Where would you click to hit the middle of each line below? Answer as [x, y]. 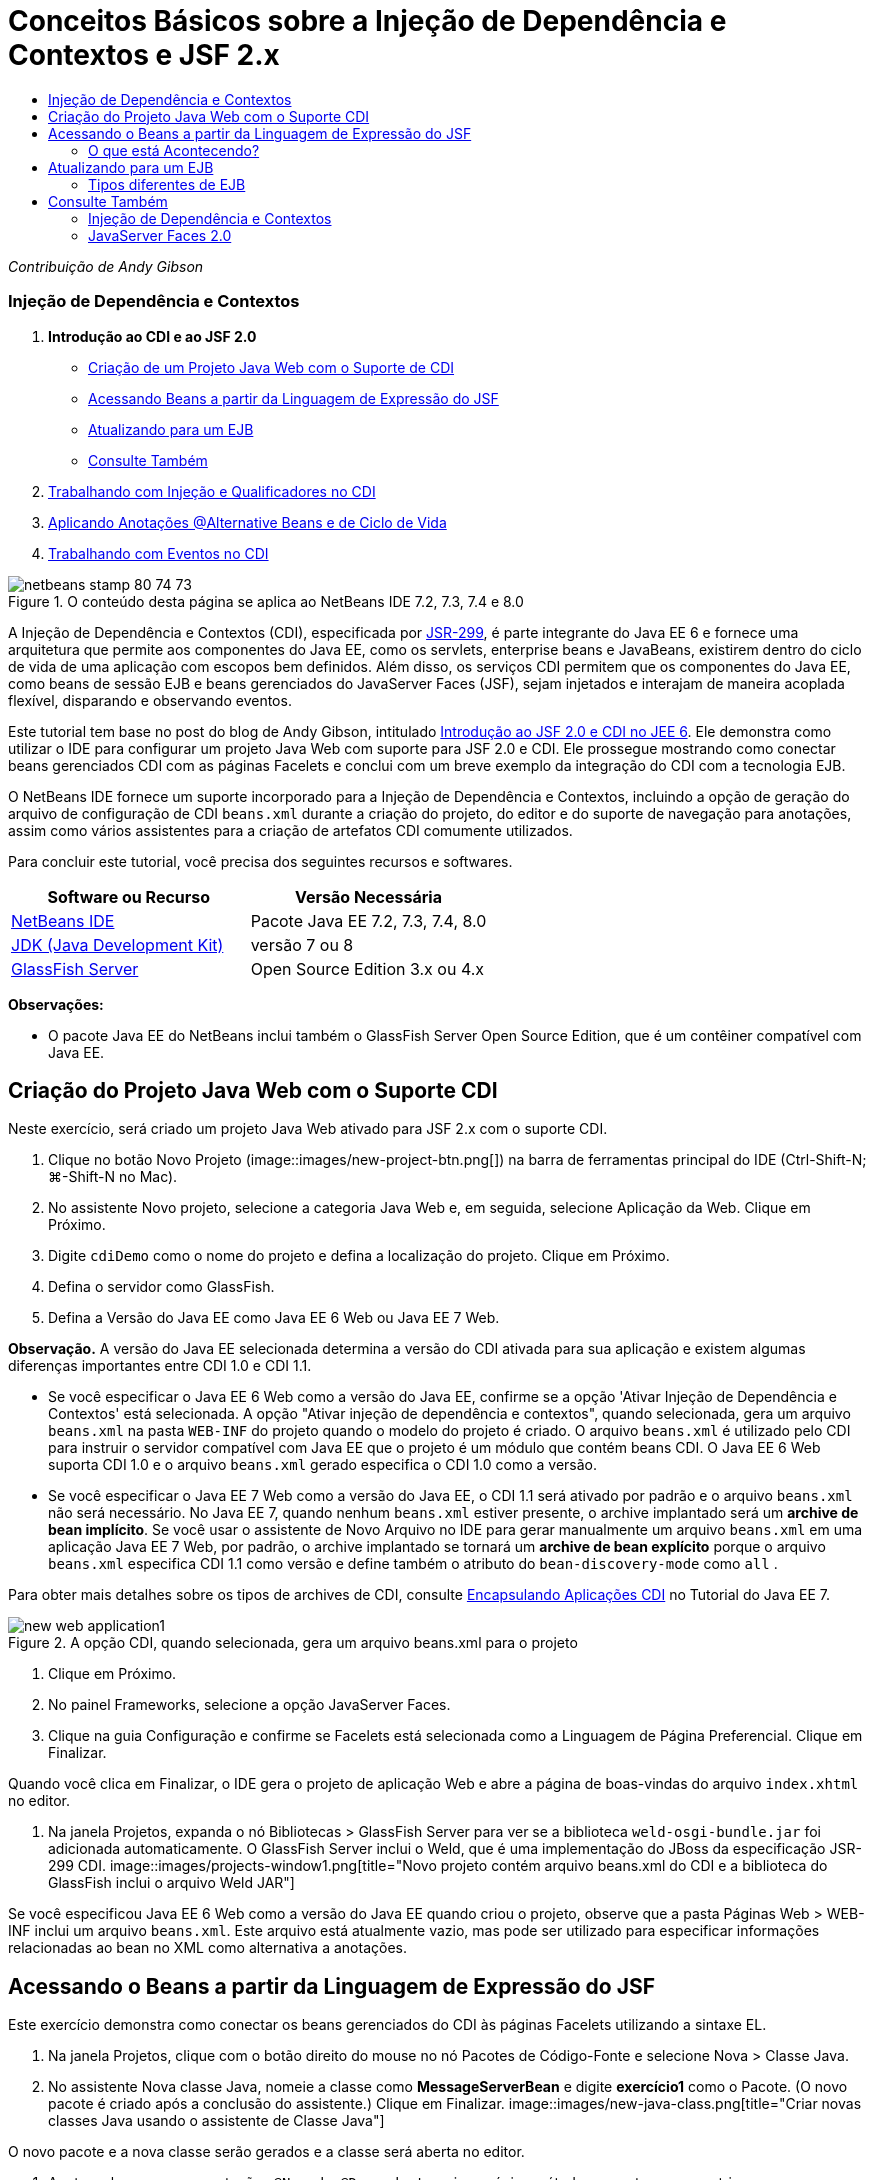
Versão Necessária [368, 896]
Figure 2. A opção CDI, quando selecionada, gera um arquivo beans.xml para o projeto [293, 1643]
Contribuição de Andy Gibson [106, 266]
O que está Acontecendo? [174, 150]
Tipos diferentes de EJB [167, 184]
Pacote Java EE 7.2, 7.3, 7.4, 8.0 [368, 920]
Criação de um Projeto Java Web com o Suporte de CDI [271, 367]
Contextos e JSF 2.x [144, 55]
